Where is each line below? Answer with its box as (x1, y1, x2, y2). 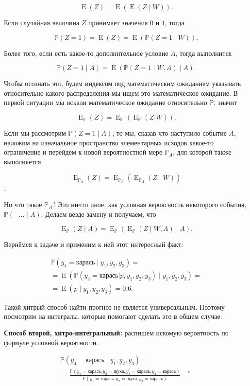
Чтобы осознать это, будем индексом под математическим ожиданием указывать (4, 78, 241, 88)
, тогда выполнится (175, 48, 232, 58)
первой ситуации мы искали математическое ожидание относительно (4, 97, 207, 107)
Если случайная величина (4, 18, 80, 27)
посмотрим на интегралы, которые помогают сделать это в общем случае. (4, 311, 222, 321)
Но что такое (4, 199, 42, 209)
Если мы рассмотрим (4, 127, 66, 138)
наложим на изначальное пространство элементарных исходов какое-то (4, 137, 214, 147)
